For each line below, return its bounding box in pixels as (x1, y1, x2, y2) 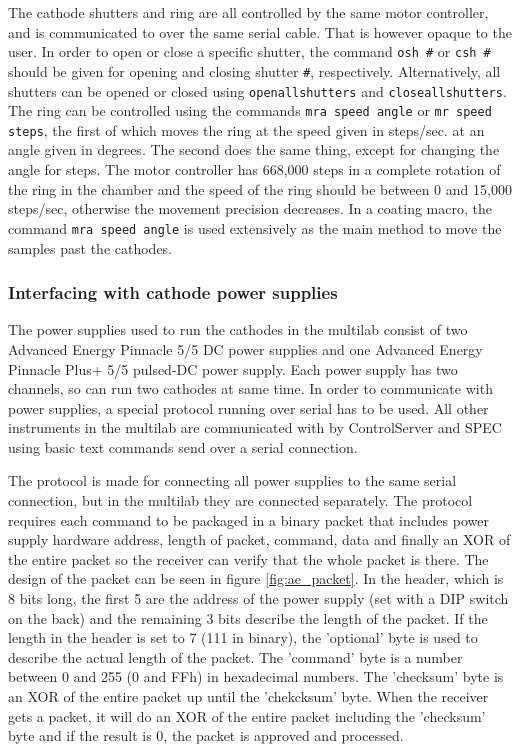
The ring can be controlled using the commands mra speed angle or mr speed (8, 100, 492, 121)
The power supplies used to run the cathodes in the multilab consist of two (8, 319, 468, 340)
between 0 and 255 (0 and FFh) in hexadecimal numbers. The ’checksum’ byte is (8, 666, 504, 687)
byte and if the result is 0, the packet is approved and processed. (8, 725, 404, 746)
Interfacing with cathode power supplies (8, 280, 338, 305)
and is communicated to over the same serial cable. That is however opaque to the (8, 21, 512, 42)
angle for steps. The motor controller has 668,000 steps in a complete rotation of (8, 159, 501, 180)
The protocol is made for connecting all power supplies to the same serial (8, 470, 457, 491)
